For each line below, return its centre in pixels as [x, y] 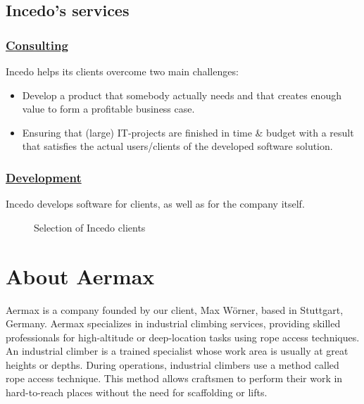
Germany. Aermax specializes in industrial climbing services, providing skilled [173, 323]
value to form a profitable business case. [108, 109]
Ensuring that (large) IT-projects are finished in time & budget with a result [188, 132]
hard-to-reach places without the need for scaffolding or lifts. [137, 392]
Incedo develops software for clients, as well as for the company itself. [155, 204]
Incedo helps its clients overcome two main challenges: [122, 71]
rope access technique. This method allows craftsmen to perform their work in [174, 378]
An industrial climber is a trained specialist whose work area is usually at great [177, 351]
